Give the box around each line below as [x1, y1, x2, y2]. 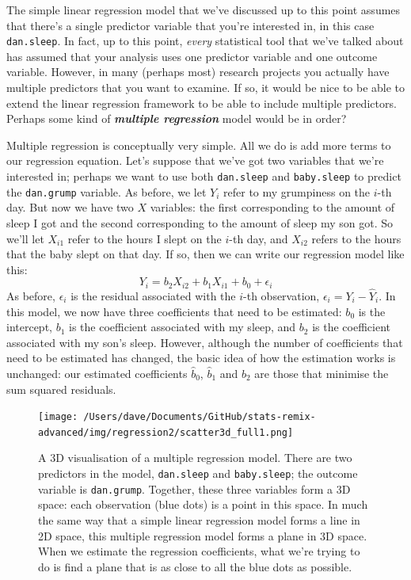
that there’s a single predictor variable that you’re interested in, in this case [6, 17, 375, 33]
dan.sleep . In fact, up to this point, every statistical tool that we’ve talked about [6, 32, 404, 49]
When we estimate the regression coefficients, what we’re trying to [38, 543, 360, 559]
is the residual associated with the [70, 287, 236, 303]
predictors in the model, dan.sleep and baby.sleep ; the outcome [38, 465, 358, 482]
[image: [38, 411, 78, 423]
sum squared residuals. [6, 380, 116, 397]
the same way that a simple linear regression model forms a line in [38, 511, 360, 528]
